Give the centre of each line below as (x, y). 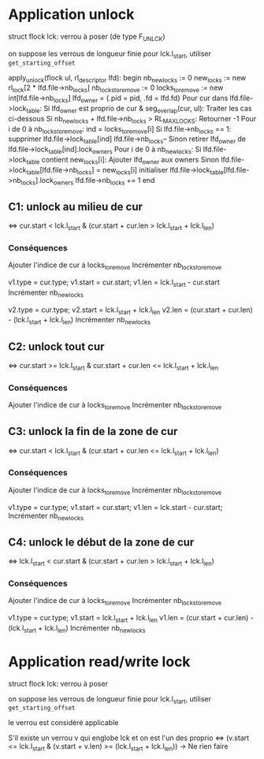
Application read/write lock (99, 662)
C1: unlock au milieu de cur (76, 206)
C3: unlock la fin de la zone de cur (93, 432)
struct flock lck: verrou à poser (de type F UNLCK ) (87, 37)
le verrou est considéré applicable (63, 723)
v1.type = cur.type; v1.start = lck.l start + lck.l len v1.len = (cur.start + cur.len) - (131, 619)
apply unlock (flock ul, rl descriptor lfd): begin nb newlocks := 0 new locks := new (127, 78)
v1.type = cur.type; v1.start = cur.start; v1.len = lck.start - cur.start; (115, 507)
